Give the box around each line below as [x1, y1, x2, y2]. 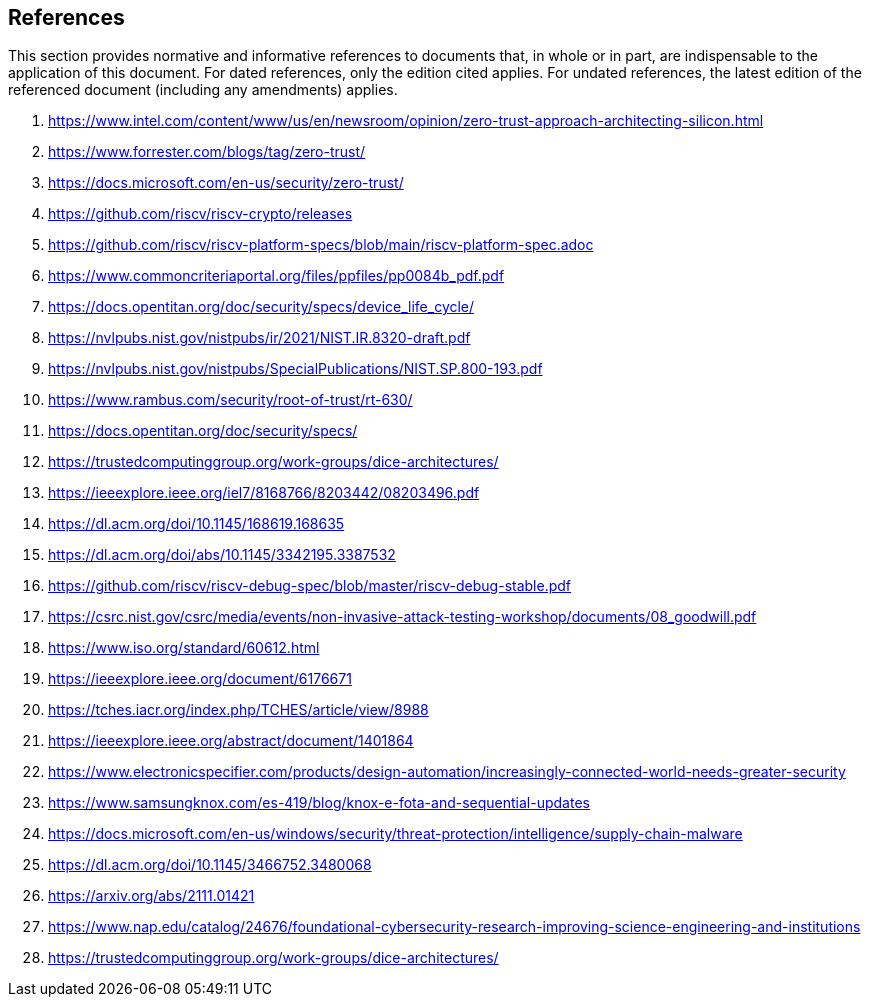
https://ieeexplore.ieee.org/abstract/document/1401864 [48, 732, 414, 750]
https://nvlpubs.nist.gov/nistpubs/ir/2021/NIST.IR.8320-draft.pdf [48, 329, 471, 347]
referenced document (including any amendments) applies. [8, 81, 398, 99]
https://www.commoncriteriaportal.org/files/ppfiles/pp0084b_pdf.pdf [48, 267, 505, 285]
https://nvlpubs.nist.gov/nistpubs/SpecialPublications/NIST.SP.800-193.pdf [48, 360, 543, 378]
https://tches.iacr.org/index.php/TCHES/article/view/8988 [48, 701, 429, 719]
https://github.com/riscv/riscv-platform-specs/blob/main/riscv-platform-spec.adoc [48, 236, 594, 254]
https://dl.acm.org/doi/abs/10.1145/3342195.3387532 [48, 546, 396, 564]
